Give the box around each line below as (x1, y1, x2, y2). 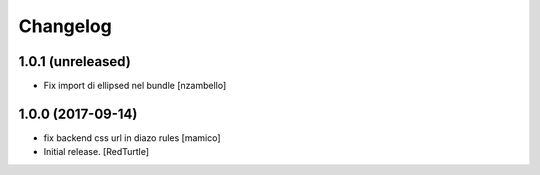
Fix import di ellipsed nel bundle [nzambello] (43, 80, 227, 92)
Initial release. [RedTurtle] (43, 146, 150, 158)
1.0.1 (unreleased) (18, 53, 132, 70)
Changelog (18, 15, 112, 37)
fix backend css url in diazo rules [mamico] (43, 131, 221, 144)
